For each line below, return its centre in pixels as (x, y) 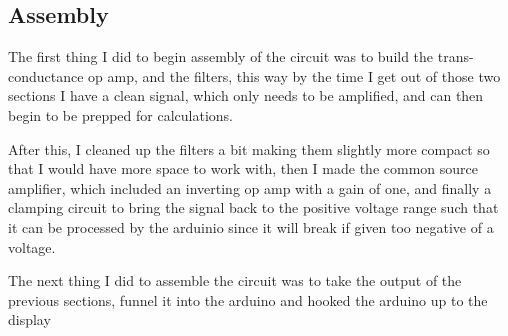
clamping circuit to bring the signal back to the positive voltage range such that (253, 207)
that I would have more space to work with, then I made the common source (243, 168)
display (29, 319)
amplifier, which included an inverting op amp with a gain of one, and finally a (250, 187)
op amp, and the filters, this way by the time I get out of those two (294, 75)
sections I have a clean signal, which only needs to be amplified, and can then (246, 95)
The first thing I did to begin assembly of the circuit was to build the (221, 56)
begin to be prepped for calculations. (120, 114)
